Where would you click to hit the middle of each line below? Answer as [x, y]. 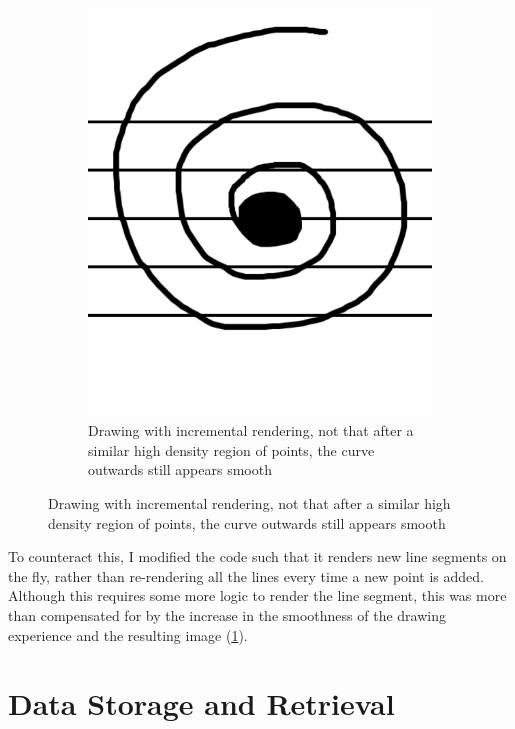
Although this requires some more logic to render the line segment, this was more [257, 595]
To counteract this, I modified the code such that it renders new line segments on [257, 556]
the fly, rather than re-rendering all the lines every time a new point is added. [246, 575]
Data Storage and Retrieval [201, 703]
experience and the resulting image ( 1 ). [128, 634]
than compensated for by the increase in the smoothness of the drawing [227, 615]
